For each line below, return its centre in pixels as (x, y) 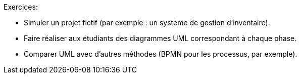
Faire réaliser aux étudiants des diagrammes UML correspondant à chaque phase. (160, 38)
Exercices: (21, 7)
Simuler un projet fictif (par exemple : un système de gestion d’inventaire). (147, 23)
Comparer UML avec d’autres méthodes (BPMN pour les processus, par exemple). (161, 54)
